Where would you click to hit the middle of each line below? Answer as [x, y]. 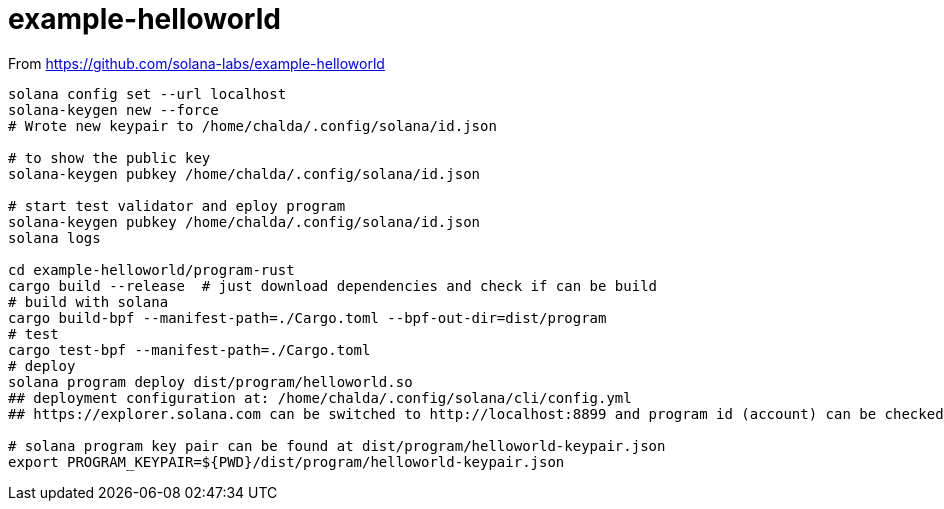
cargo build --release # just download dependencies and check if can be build [333, 285]
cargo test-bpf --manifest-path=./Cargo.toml [189, 349]
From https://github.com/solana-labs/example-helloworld [196, 63]
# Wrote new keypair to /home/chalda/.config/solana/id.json [252, 125]
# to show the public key [109, 157]
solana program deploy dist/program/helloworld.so [210, 381]
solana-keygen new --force [113, 109]
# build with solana [88, 301]
